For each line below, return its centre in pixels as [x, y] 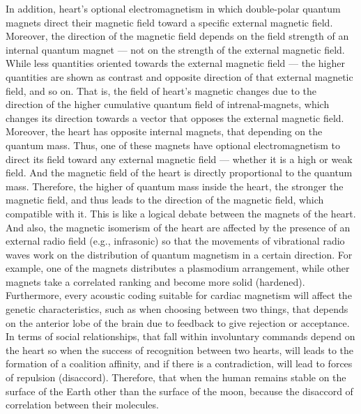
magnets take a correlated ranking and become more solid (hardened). [155, 281]
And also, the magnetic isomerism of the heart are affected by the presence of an [178, 227]
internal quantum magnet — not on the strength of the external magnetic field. [175, 49]
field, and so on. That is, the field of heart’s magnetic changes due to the [161, 90]
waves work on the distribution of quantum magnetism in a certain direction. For [179, 254]
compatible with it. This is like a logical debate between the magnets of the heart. [181, 213]
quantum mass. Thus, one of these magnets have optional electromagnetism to [173, 145]
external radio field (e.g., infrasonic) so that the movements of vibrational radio [175, 241]
